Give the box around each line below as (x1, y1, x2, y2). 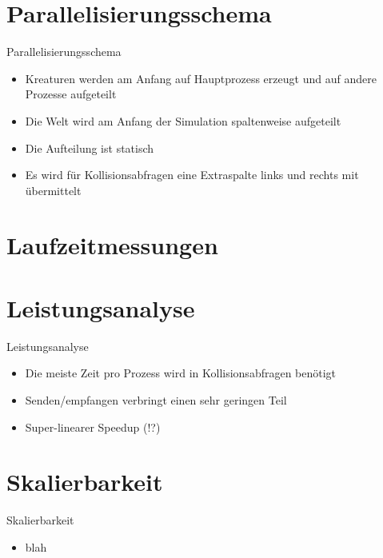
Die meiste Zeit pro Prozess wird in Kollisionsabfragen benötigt (25, 365, 337, 381)
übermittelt (25, 181, 82, 198)
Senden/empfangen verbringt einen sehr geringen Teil (25, 391, 287, 408)
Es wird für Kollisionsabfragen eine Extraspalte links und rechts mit (25, 166, 359, 183)
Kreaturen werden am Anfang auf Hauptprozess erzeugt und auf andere (25, 70, 377, 86)
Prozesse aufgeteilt (25, 86, 117, 102)
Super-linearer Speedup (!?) (25, 418, 161, 435)
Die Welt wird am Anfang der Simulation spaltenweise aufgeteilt (25, 112, 341, 129)
